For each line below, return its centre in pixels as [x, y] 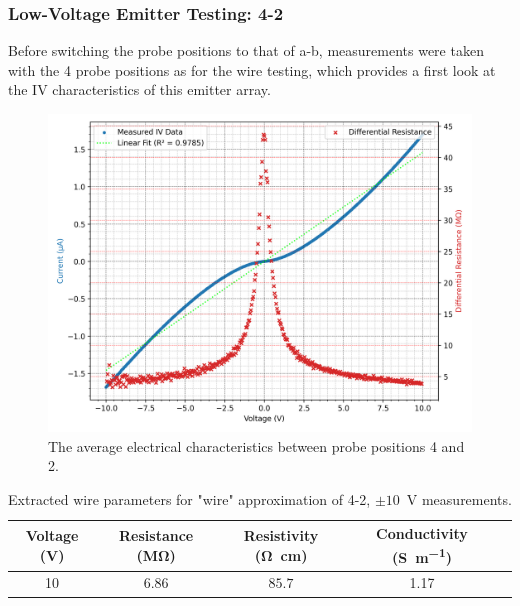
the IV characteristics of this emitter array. [139, 89]
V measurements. [459, 498]
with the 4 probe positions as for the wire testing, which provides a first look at [252, 69]
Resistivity [281, 535]
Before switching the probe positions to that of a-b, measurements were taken [246, 50]
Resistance [156, 535]
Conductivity [422, 533]
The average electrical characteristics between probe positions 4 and [256, 445]
